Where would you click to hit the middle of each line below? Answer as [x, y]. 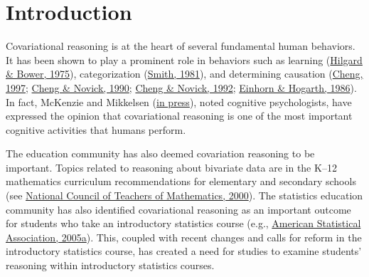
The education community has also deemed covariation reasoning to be [160, 153]
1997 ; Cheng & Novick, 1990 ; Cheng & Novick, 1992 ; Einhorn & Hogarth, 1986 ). [181, 87]
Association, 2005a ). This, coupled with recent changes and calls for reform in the [184, 237]
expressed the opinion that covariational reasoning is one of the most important [179, 116]
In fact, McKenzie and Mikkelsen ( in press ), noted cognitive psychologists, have [179, 101]
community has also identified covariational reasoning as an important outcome [178, 209]
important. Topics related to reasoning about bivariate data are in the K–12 [171, 167]
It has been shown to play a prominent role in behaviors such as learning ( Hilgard [184, 59]
